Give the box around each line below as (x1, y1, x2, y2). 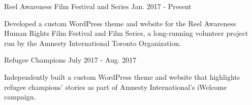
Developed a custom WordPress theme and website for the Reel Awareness (4, 18, 236, 28)
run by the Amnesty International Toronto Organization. (4, 37, 181, 48)
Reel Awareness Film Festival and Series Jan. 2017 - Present (4, 1, 192, 11)
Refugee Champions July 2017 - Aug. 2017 (4, 55, 137, 65)
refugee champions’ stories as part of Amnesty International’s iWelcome (4, 81, 227, 92)
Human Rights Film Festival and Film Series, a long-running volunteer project (4, 28, 248, 38)
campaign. (4, 91, 36, 102)
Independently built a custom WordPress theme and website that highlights (4, 71, 240, 82)
